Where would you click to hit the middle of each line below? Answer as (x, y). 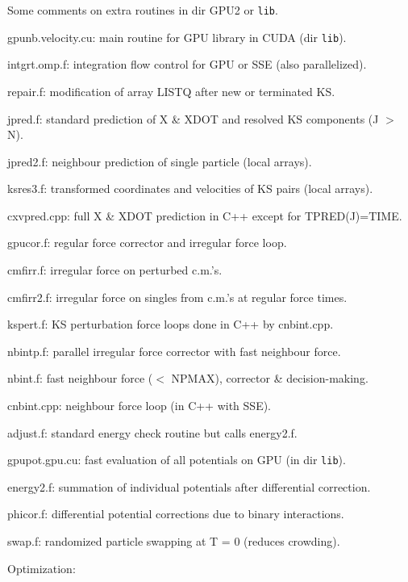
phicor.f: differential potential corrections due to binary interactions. (176, 514)
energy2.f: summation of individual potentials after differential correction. (189, 486)
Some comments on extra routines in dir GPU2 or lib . (143, 10)
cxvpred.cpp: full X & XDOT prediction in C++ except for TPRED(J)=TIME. (205, 215)
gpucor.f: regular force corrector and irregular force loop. (147, 243)
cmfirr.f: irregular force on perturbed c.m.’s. (115, 270)
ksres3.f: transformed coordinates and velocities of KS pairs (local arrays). (190, 188)
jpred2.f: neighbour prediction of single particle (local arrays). (160, 161)
